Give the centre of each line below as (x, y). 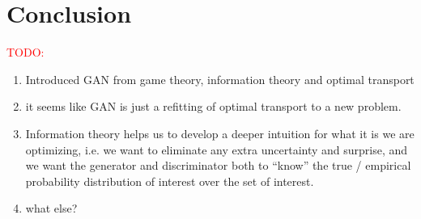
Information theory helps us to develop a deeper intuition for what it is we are (220, 133)
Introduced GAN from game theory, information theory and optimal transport (220, 79)
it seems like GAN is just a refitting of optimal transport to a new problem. (213, 106)
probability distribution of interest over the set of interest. (170, 181)
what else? (51, 208)
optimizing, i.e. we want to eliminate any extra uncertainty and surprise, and (217, 149)
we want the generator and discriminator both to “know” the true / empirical (218, 165)
